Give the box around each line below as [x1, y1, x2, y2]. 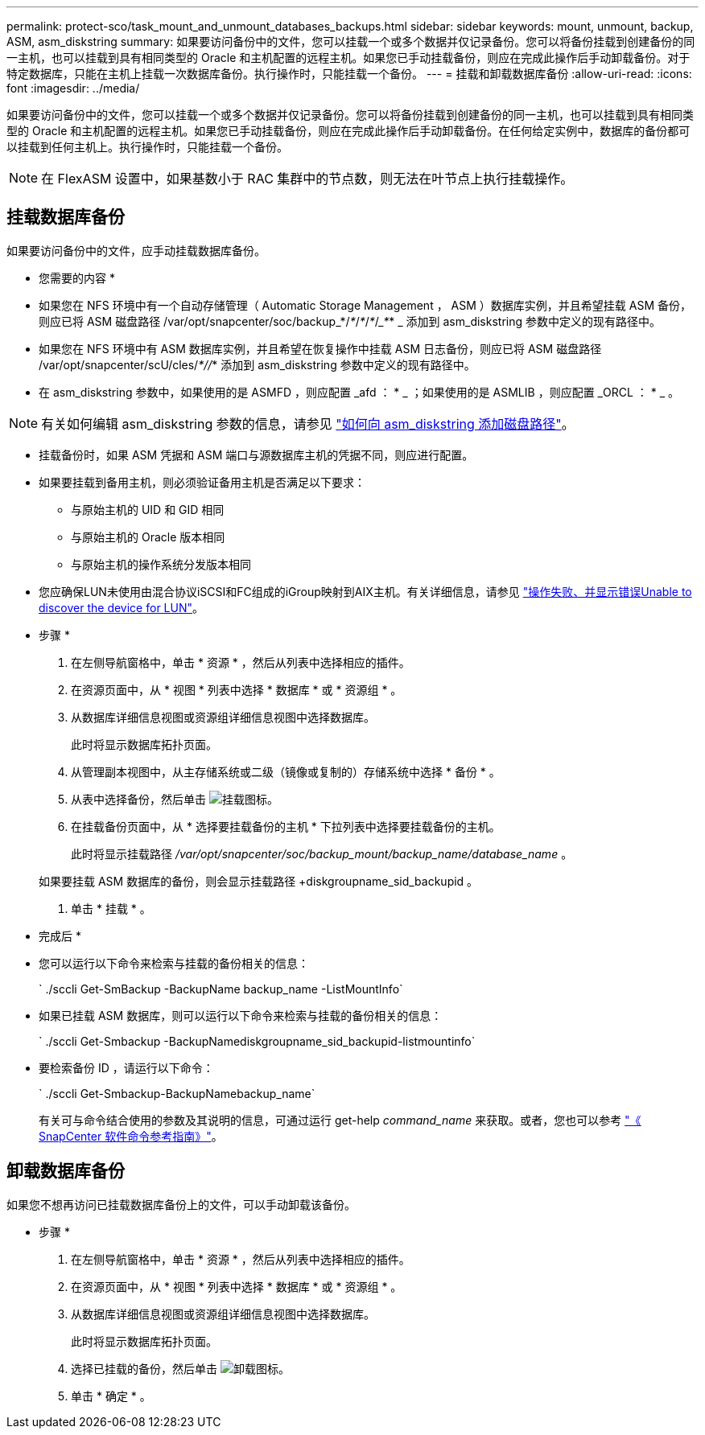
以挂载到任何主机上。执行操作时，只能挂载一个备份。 [6, 140, 288, 154]
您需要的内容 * [39, 270, 115, 285]
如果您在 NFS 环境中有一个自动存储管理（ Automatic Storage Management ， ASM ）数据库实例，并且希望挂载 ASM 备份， [39, 298, 691, 312]
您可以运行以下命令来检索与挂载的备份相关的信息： [39, 956, 309, 970]
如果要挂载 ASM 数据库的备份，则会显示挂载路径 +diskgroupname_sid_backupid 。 [39, 874, 479, 888]
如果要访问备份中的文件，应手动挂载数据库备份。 [6, 243, 266, 257]
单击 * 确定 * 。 [71, 1388, 151, 1403]
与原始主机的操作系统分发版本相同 [71, 557, 251, 571]
